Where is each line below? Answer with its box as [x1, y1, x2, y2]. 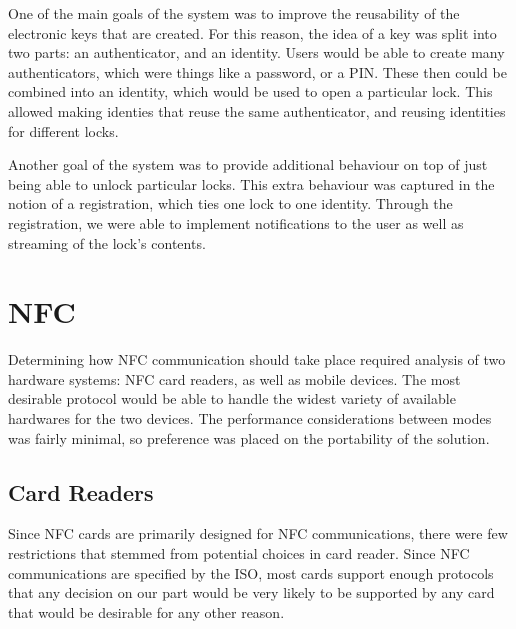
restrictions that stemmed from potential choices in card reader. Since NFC [8, 543, 470, 564]
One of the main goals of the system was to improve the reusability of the [8, 3, 460, 23]
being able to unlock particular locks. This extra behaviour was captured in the [8, 173, 495, 194]
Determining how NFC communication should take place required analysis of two [8, 349, 506, 370]
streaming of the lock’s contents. [8, 232, 206, 253]
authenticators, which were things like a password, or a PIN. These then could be [8, 61, 507, 82]
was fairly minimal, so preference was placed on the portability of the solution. [8, 427, 490, 448]
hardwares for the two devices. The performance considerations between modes [8, 408, 492, 429]
